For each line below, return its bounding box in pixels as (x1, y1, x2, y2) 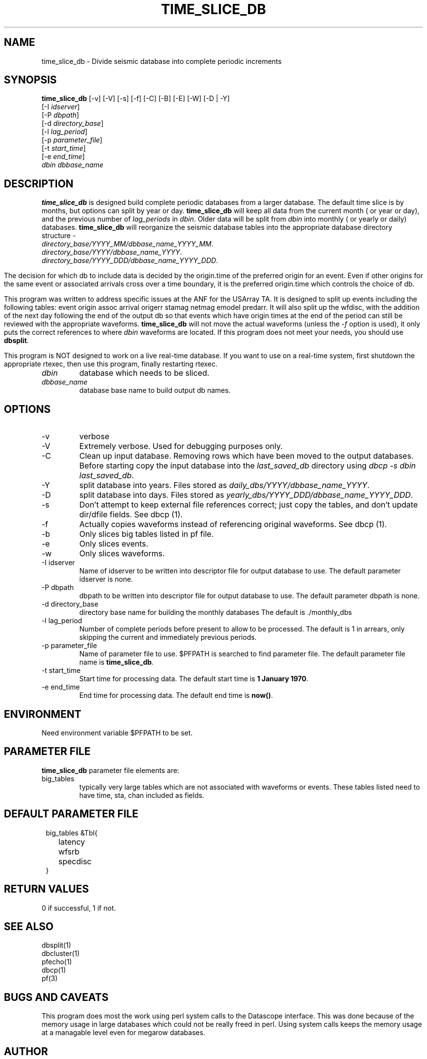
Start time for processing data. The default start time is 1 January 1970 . (79, 674, 309, 683)
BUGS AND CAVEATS (4, 991, 109, 1003)
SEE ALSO (4, 920, 54, 933)
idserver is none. (79, 575, 133, 584)
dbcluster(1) (41, 949, 80, 958)
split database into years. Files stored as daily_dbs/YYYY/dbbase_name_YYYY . (79, 480, 369, 490)
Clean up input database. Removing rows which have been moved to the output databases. (79, 451, 414, 461)
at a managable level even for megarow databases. (41, 1028, 205, 1037)
